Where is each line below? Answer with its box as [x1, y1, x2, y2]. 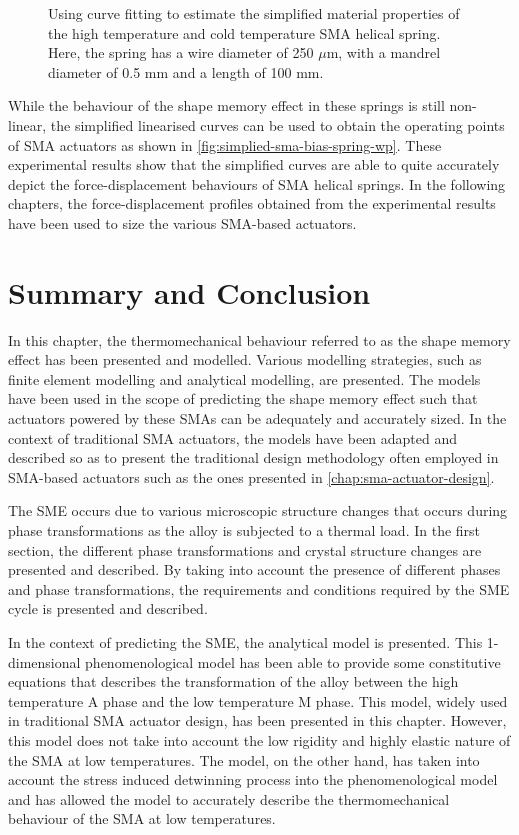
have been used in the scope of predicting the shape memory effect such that [8, 388, 478, 409]
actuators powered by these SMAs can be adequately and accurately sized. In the [8, 408, 507, 429]
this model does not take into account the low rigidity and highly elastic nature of [8, 729, 511, 750]
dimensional [8, 651, 81, 672]
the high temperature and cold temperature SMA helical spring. [48, 22, 441, 43]
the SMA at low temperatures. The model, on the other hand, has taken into [8, 749, 480, 770]
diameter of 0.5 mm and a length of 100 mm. [48, 61, 324, 82]
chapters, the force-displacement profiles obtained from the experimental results [8, 193, 496, 214]
